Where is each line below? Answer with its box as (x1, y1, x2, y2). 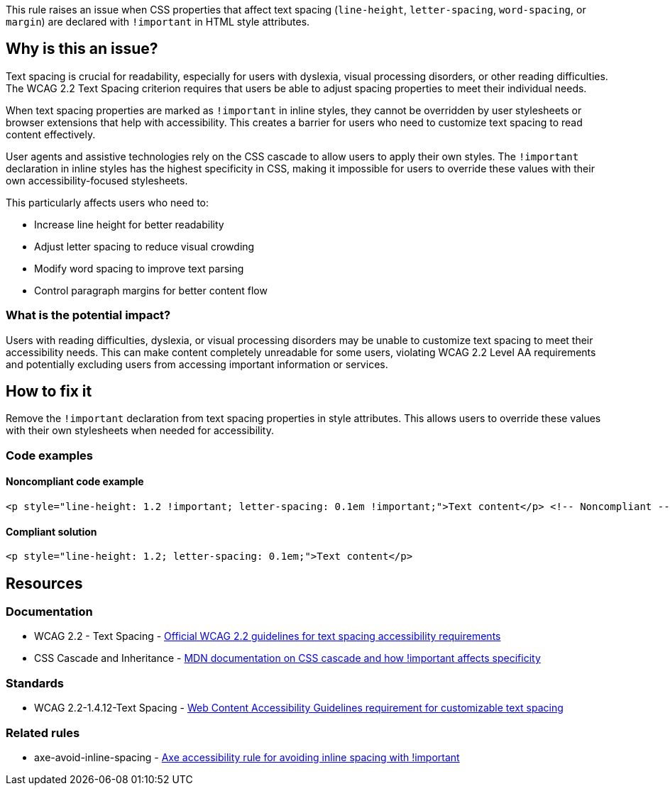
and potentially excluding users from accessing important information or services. (6, 358, 388, 370)
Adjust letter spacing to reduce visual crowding (34, 240, 255, 253)
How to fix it (6, 382, 92, 401)
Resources (6, 574, 83, 592)
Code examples (6, 448, 94, 463)
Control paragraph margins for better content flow (34, 284, 268, 297)
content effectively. (6, 128, 96, 140)
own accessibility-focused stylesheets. (6, 174, 188, 187)
